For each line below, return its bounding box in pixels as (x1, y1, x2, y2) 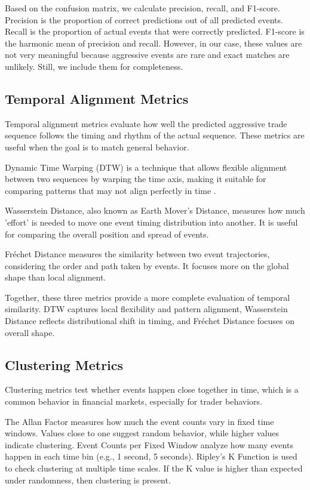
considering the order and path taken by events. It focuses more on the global (5, 259, 289, 272)
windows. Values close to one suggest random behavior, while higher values (5, 427, 280, 439)
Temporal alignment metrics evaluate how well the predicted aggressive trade (5, 117, 287, 130)
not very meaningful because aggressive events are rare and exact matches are (5, 48, 290, 61)
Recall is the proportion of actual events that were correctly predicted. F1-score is (5, 25, 305, 38)
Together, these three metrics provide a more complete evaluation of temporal (5, 291, 290, 303)
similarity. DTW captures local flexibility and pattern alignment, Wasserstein (5, 303, 288, 315)
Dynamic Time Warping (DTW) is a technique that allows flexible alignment (5, 161, 287, 173)
